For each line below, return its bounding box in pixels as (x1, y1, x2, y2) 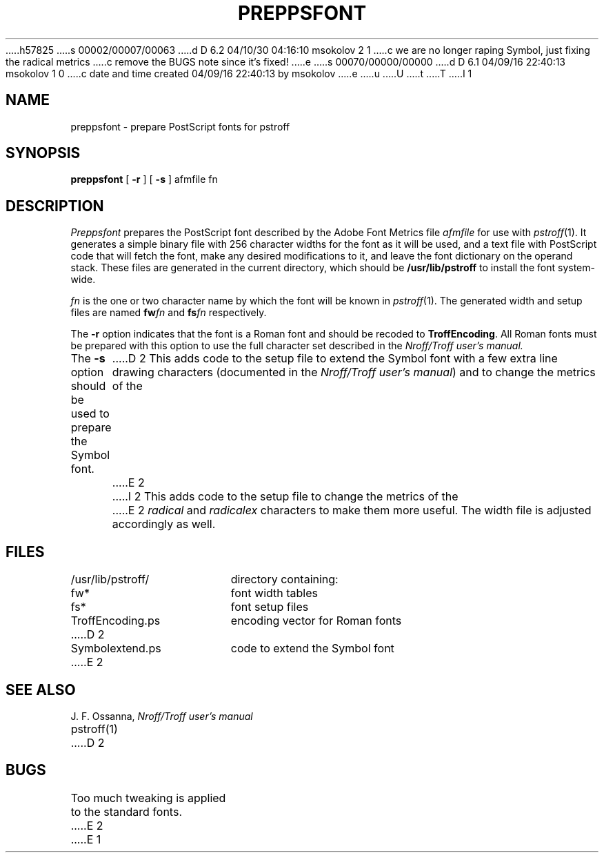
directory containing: (230, 572, 339, 587)
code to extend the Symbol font (230, 641, 394, 656)
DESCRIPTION (6, 197, 104, 215)
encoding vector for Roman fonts (230, 614, 402, 628)
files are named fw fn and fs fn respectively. (70, 306, 267, 319)
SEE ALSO (6, 681, 76, 699)
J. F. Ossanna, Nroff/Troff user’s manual (70, 710, 253, 722)
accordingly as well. (112, 517, 216, 532)
